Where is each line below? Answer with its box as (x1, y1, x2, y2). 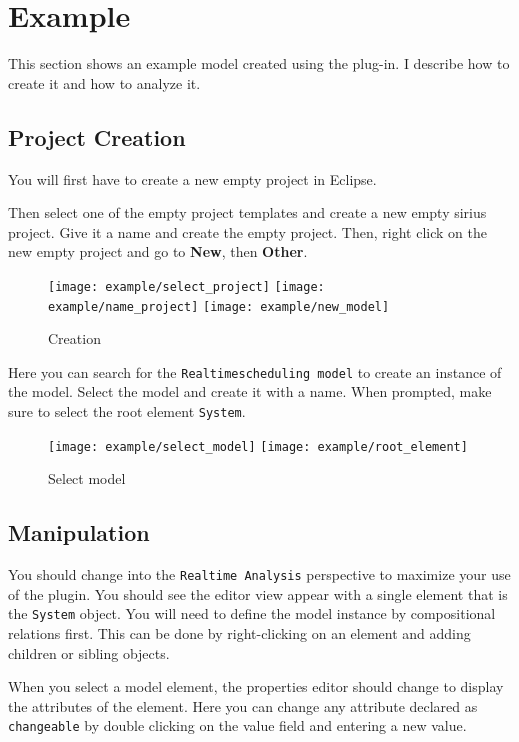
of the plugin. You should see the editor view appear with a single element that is (8, 583, 508, 604)
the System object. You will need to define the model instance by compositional (8, 603, 496, 624)
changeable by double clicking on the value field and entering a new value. (8, 715, 467, 736)
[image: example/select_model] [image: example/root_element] (48, 439, 468, 454)
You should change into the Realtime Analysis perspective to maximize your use (8, 564, 511, 585)
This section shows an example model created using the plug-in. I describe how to (8, 53, 510, 74)
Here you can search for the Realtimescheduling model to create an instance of (8, 361, 502, 382)
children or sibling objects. (8, 642, 170, 663)
